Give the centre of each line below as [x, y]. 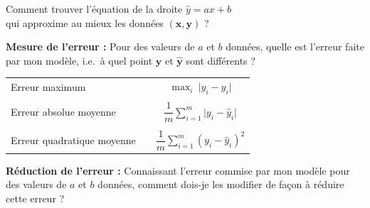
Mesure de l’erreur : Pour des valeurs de [100, 46]
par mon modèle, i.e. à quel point [79, 60]
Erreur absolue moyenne [63, 112]
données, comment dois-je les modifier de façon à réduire [221, 184]
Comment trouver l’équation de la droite [94, 9]
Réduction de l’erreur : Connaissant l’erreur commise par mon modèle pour [178, 170]
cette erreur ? [35, 198]
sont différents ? [221, 60]
